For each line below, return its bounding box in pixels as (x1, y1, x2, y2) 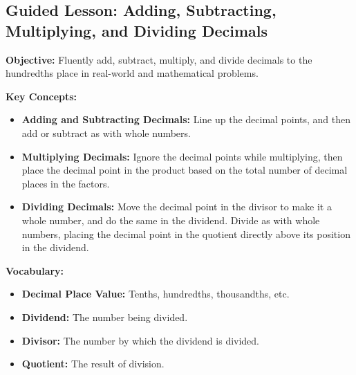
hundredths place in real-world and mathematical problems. (6, 66, 259, 80)
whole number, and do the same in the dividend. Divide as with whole (21, 212, 320, 227)
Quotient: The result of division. (21, 356, 165, 371)
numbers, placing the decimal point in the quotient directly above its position (21, 226, 350, 241)
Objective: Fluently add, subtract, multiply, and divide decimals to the (6, 52, 312, 66)
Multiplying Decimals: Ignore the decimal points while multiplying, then (21, 149, 343, 163)
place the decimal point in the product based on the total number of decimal (21, 163, 348, 177)
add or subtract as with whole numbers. (21, 125, 191, 140)
